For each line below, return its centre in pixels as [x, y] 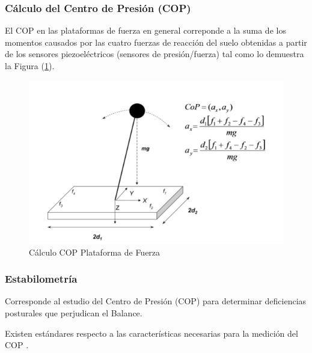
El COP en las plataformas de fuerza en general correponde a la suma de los [145, 30]
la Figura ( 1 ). [30, 66]
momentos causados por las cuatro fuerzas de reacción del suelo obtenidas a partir [156, 42]
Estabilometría [41, 279]
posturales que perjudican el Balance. [74, 313]
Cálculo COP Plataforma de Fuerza [95, 252]
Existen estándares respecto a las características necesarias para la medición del [151, 333]
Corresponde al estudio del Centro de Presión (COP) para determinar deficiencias [156, 301]
